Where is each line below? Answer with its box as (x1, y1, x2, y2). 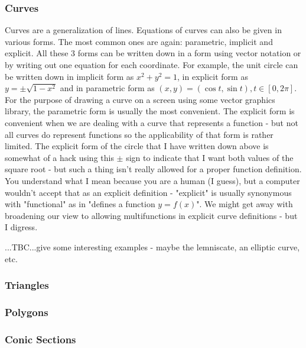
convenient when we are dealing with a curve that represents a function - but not (5, 116, 298, 128)
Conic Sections (5, 331, 76, 346)
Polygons (5, 304, 48, 319)
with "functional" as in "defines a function (5, 198, 155, 210)
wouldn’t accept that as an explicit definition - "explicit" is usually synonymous (5, 186, 292, 198)
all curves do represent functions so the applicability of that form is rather (5, 128, 274, 140)
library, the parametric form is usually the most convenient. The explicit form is (5, 105, 295, 117)
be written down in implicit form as (5, 70, 134, 82)
